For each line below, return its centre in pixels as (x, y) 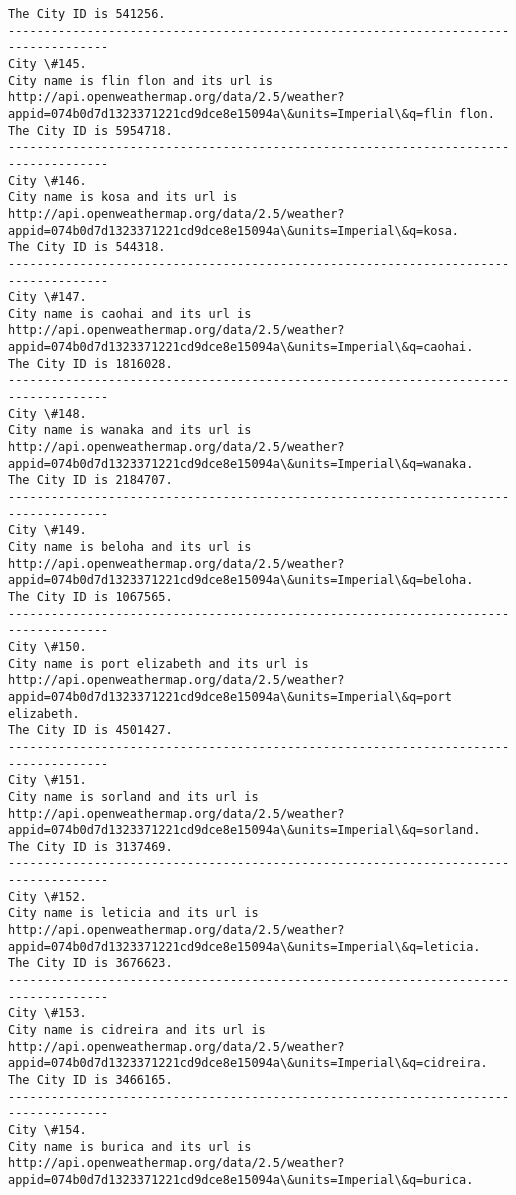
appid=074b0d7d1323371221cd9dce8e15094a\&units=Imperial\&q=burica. (241, 1179)
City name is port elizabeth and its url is (158, 663)
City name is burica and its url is (130, 1146)
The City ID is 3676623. (90, 963)
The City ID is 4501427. (90, 730)
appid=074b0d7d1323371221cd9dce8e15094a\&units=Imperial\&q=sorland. (244, 830)
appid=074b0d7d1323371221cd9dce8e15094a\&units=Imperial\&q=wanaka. (241, 463)
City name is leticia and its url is (133, 913)
